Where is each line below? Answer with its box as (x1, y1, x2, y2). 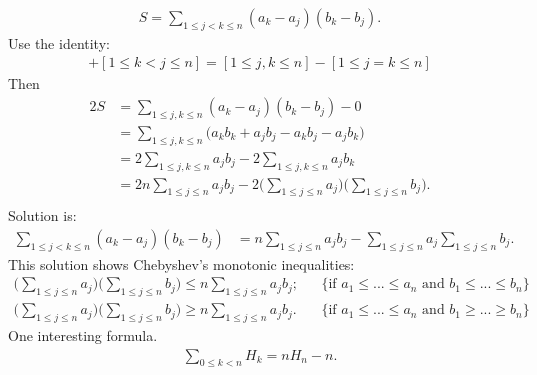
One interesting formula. (8, 325, 158, 346)
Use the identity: (8, 32, 110, 53)
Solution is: (8, 205, 77, 226)
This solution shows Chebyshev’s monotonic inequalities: (8, 253, 355, 274)
